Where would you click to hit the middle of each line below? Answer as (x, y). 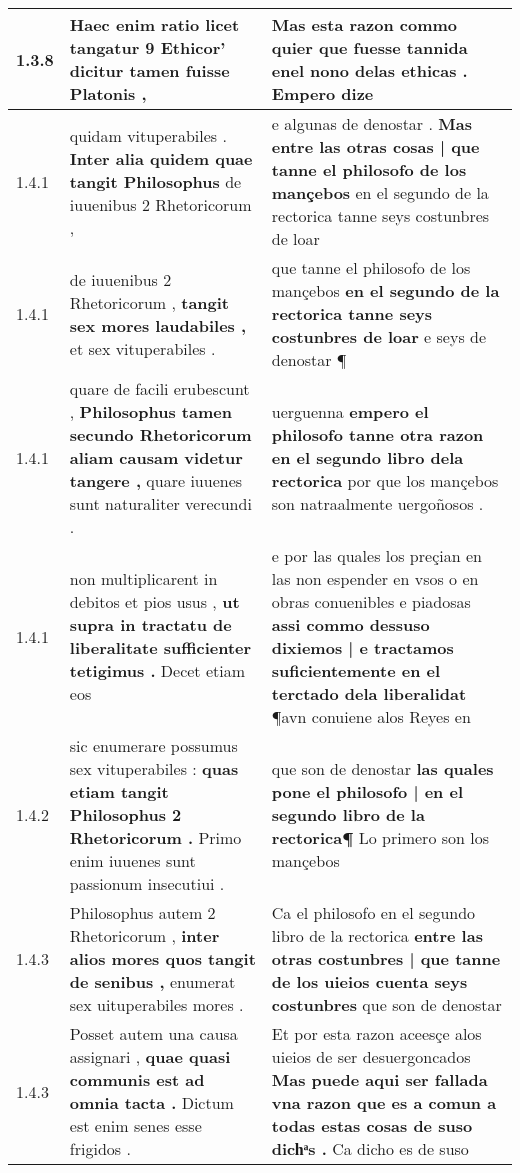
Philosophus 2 (125, 814)
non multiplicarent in (143, 578)
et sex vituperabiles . (142, 348)
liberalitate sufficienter (160, 647)
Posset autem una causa (153, 1033)
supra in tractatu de (150, 624)
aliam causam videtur (156, 457)
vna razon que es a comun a (384, 1102)
